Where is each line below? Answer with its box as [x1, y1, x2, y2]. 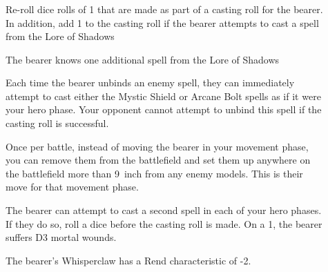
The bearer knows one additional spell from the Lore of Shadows [6, 52, 280, 66]
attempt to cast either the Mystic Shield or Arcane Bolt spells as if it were [6, 88, 321, 103]
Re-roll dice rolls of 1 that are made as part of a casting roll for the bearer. [6, 1, 323, 16]
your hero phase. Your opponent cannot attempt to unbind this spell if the [6, 102, 322, 117]
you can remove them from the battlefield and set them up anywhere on [6, 153, 311, 167]
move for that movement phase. [6, 179, 139, 194]
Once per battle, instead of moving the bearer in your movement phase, [6, 139, 309, 153]
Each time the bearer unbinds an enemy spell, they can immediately [6, 75, 295, 90]
